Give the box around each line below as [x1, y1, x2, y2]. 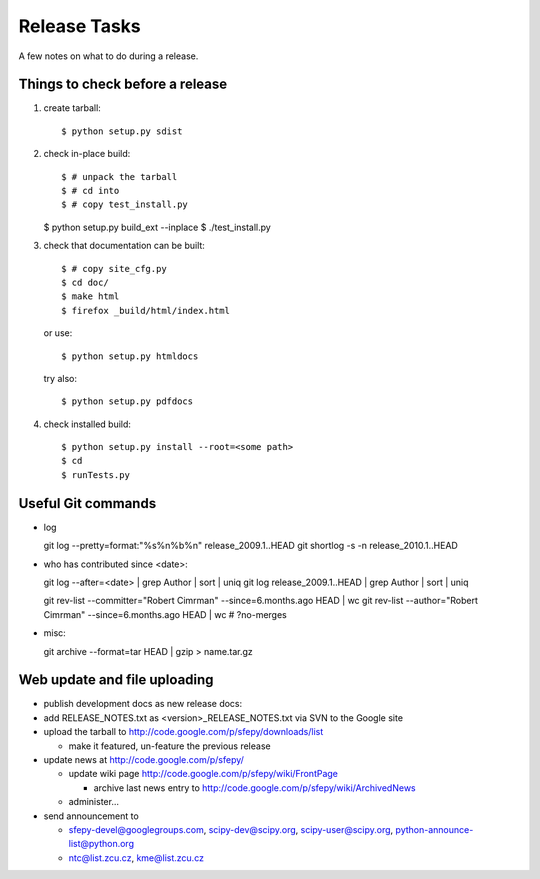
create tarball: [43, 102, 102, 114]
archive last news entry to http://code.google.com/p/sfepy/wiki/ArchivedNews [93, 781, 416, 794]
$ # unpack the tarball [61, 171, 178, 182]
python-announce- [395, 823, 474, 835]
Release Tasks [18, 15, 142, 37]
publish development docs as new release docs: [43, 698, 243, 710]
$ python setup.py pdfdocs [61, 396, 194, 407]
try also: [43, 372, 77, 384]
